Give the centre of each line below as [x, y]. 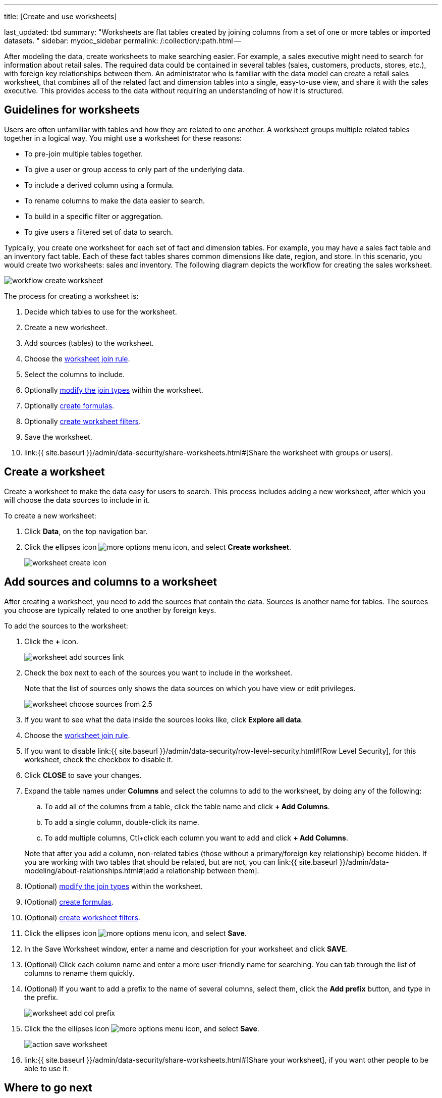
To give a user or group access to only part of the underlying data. [134, 169]
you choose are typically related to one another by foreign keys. [110, 610]
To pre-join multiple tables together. [84, 153]
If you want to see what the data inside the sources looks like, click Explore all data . [164, 719]
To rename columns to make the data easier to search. [115, 200]
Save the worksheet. [58, 437]
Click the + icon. [51, 641]
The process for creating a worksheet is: [71, 296]
